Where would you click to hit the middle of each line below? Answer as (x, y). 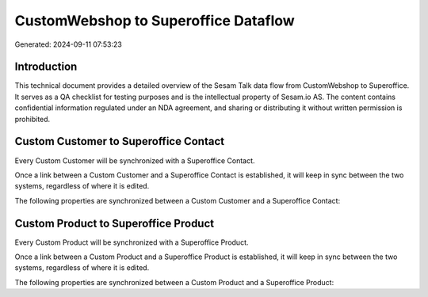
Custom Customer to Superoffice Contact (120, 141)
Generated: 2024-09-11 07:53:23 (68, 44)
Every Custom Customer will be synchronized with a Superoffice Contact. (135, 160)
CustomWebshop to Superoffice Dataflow (155, 21)
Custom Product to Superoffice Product (114, 223)
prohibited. (32, 119)
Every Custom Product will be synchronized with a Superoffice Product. (132, 242)
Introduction (46, 67)
